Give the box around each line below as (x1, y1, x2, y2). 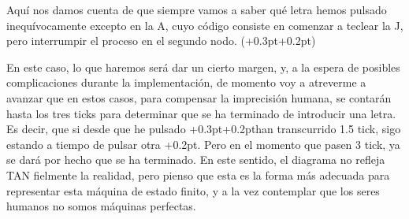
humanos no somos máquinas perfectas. (6, 198, 196, 214)
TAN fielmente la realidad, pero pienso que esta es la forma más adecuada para (6, 166, 390, 183)
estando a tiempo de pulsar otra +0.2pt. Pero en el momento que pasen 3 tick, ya (6, 135, 400, 152)
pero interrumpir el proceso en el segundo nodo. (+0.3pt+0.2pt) (6, 32, 316, 49)
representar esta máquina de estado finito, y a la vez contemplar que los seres (6, 182, 380, 199)
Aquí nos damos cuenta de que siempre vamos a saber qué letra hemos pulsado (6, 2, 387, 17)
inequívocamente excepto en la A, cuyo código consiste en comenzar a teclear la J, (6, 17, 403, 33)
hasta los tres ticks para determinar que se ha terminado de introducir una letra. (6, 105, 396, 121)
